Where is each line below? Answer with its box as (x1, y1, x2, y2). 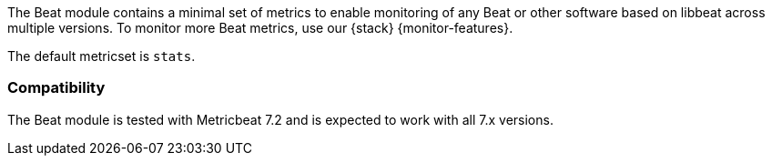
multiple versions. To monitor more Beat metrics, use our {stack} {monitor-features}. (7, 20, 513, 36)
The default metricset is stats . (7, 48, 196, 64)
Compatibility (7, 78, 106, 97)
